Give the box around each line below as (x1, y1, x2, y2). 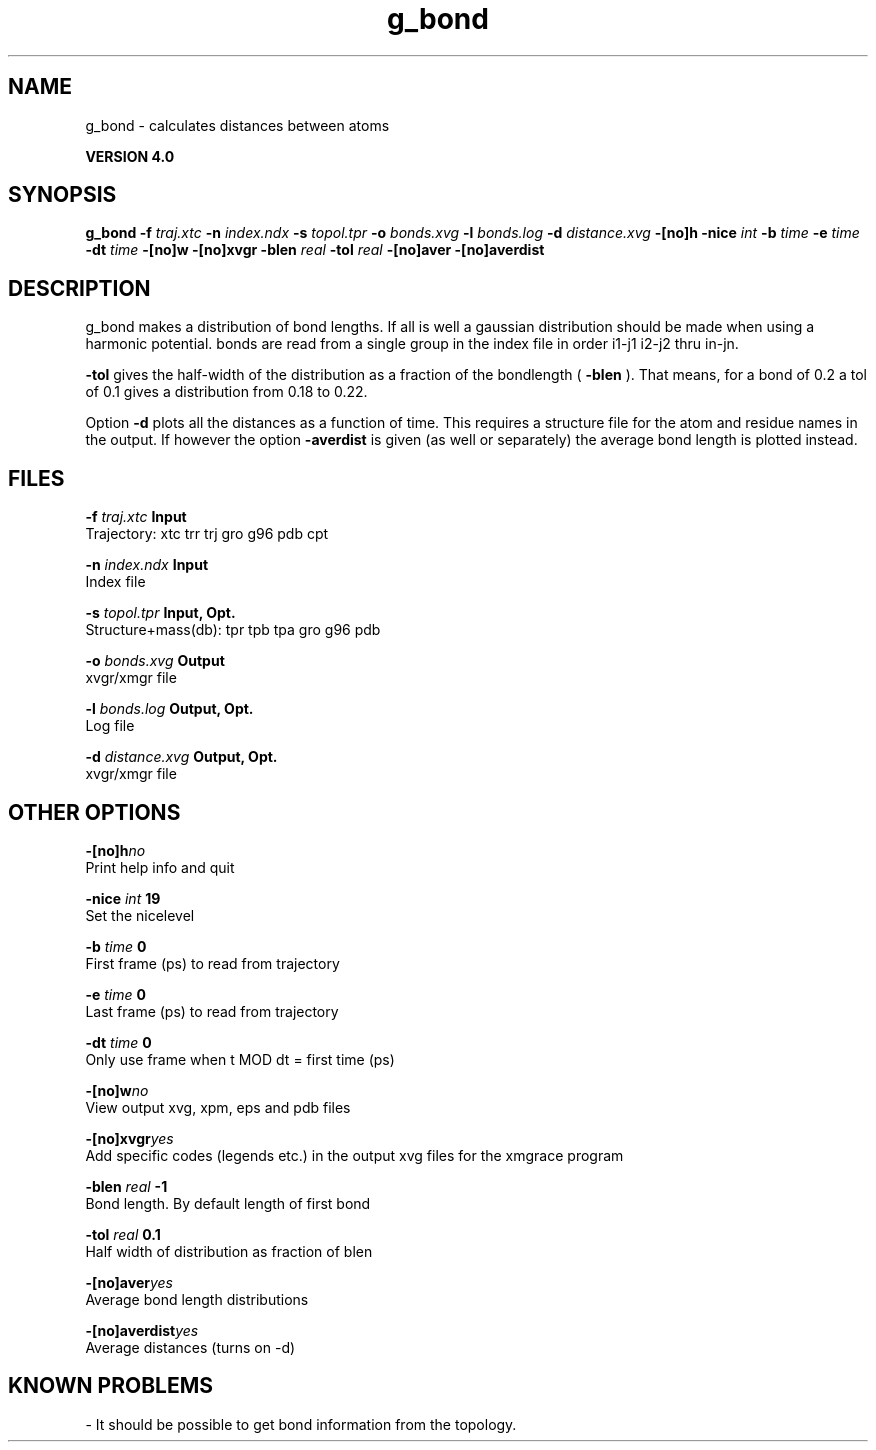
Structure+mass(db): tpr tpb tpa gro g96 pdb (85, 621, 381, 639)
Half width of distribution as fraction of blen (85, 1242, 373, 1260)
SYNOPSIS (8, 182, 117, 208)
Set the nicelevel (85, 906, 195, 924)
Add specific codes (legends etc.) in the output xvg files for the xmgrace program (85, 1146, 624, 1164)
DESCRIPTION (8, 275, 151, 301)
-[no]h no (85, 841, 146, 859)
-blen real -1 (85, 1177, 168, 1195)
